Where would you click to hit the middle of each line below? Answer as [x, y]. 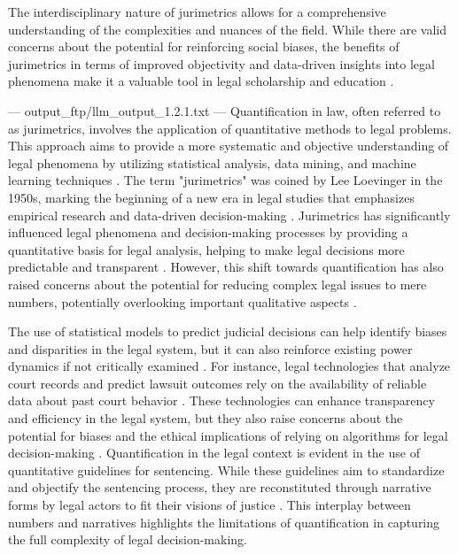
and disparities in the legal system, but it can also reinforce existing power [210, 348]
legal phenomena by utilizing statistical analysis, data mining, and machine [212, 162]
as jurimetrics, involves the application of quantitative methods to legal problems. [230, 128]
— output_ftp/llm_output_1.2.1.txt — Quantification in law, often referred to [225, 110]
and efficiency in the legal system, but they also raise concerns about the [206, 418]
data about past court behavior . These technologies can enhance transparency [221, 400]
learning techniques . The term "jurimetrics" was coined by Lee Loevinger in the [225, 180]
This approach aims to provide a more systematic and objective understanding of [229, 146]
